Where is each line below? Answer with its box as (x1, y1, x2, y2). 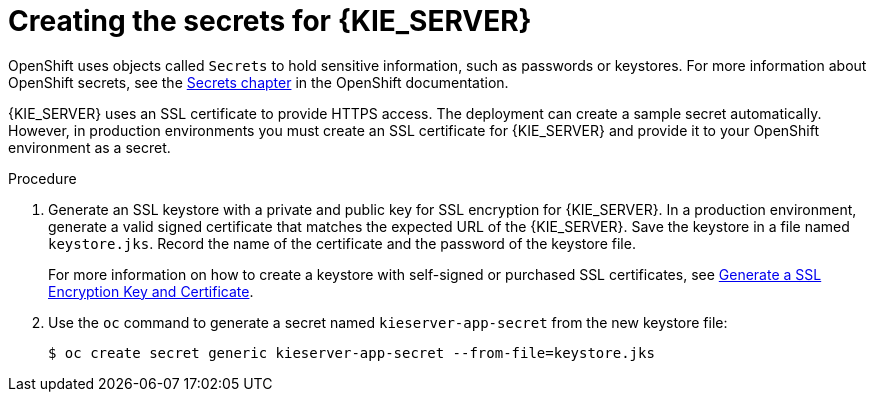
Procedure (8, 169, 77, 187)
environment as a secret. (8, 138, 171, 156)
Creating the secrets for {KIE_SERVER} (8, 4, 532, 38)
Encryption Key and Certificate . (48, 282, 254, 300)
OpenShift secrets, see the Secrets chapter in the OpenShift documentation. (8, 73, 509, 91)
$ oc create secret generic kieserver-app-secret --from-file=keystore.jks (48, 344, 655, 361)
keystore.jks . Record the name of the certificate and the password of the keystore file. (48, 234, 636, 252)
